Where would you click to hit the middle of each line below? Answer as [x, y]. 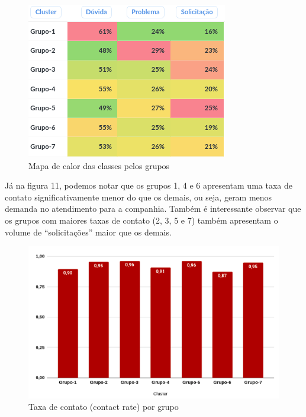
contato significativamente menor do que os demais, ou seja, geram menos [138, 197]
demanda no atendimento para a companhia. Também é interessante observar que [153, 208]
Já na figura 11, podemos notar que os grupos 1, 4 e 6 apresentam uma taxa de [149, 185]
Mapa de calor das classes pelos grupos [99, 165]
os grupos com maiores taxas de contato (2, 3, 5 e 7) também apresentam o [141, 220]
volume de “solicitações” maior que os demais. [88, 232]
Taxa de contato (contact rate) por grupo [104, 407]
